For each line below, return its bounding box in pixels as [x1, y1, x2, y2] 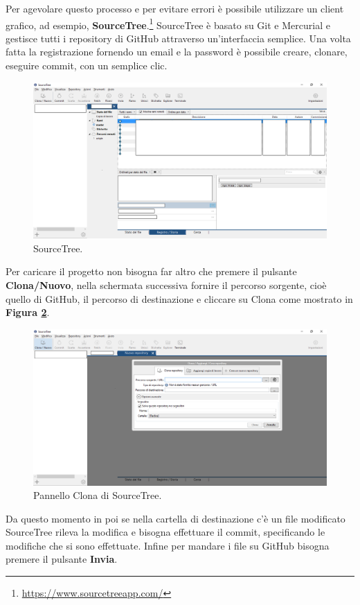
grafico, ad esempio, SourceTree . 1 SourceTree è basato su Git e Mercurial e [6, 15, 330, 32]
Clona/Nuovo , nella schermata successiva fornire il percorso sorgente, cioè [6, 278, 327, 292]
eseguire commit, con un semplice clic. [6, 58, 168, 73]
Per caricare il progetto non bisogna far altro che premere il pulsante [6, 264, 297, 279]
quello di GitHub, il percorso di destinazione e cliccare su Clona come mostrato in [6, 291, 353, 306]
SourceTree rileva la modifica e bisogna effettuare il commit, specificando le [6, 525, 325, 539]
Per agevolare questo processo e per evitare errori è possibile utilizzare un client [6, 1, 344, 15]
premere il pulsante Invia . [6, 552, 118, 566]
